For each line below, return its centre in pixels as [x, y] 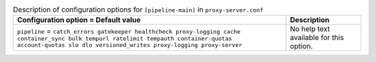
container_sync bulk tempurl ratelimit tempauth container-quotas [125, 39]
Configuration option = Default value [79, 20]
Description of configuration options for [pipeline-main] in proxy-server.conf [138, 10]
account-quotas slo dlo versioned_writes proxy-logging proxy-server [130, 45]
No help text [310, 29]
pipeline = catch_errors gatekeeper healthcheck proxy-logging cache [129, 31]
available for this [317, 38]
